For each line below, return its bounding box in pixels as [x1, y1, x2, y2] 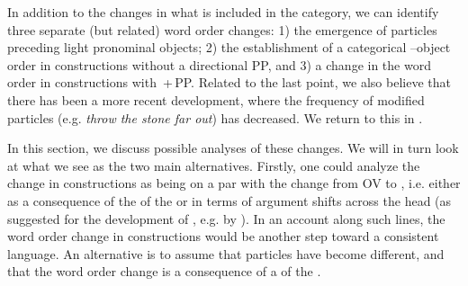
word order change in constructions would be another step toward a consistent [7, 227, 439, 246]
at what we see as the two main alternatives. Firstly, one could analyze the [7, 156, 420, 174]
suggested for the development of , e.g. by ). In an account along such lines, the [7, 209, 445, 228]
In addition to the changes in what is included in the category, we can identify [7, 3, 439, 21]
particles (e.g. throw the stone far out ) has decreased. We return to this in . [7, 108, 423, 127]
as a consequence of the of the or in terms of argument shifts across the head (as [7, 191, 452, 210]
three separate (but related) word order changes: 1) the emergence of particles [7, 20, 437, 39]
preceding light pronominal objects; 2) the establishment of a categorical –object [7, 38, 451, 57]
